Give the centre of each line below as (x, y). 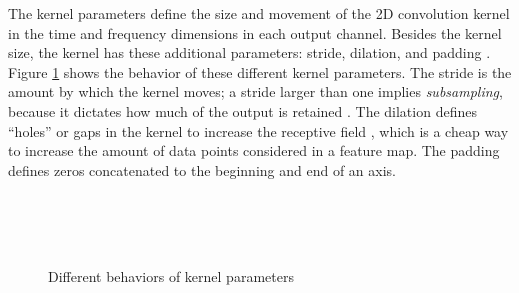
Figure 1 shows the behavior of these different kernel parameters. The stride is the (260, 71)
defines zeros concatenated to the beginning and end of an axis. (202, 169)
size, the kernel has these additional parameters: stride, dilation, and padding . (249, 52)
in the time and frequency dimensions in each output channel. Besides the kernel (255, 32)
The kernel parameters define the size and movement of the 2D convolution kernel (259, 13)
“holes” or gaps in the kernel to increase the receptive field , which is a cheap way (258, 130)
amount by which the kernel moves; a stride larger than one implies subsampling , (255, 91)
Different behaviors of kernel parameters (171, 276)
